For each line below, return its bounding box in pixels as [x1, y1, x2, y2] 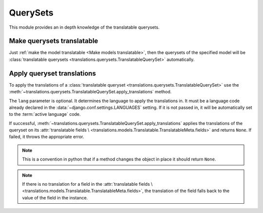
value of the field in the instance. [22, 195, 88, 200]
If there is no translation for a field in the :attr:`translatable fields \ [22, 181, 153, 187]
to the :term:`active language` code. [9, 111, 81, 117]
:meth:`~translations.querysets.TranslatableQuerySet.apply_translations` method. [9, 89, 172, 95]
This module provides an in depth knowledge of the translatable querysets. [9, 24, 160, 30]
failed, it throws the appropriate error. [9, 134, 84, 140]
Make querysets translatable [9, 37, 98, 45]
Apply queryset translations [9, 69, 96, 77]
